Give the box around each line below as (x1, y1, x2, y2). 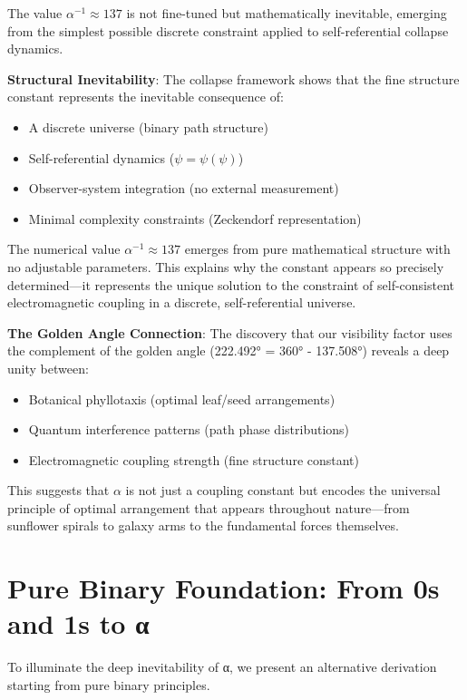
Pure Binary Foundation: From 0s (7, 569, 440, 607)
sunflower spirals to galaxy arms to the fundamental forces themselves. (7, 516, 399, 535)
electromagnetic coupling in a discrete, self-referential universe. (7, 293, 356, 312)
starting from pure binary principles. (7, 675, 210, 694)
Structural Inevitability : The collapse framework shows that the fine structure (7, 69, 460, 88)
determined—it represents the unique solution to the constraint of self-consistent (7, 275, 455, 294)
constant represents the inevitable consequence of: (7, 87, 284, 106)
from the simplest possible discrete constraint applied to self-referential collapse (7, 21, 449, 40)
